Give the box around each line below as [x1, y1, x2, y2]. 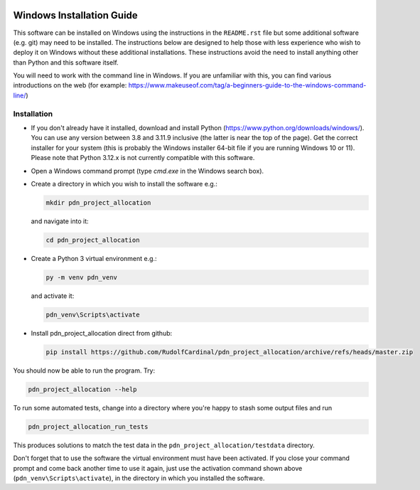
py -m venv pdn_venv [45, 273, 117, 281]
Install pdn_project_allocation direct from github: [31, 329, 173, 337]
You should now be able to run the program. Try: [13, 366, 156, 375]
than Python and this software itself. [13, 58, 119, 67]
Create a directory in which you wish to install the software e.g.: [31, 179, 218, 188]
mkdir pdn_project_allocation [45, 198, 151, 206]
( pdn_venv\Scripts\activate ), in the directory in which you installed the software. [13, 474, 265, 482]
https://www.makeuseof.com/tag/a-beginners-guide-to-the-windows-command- [128, 81, 367, 90]
